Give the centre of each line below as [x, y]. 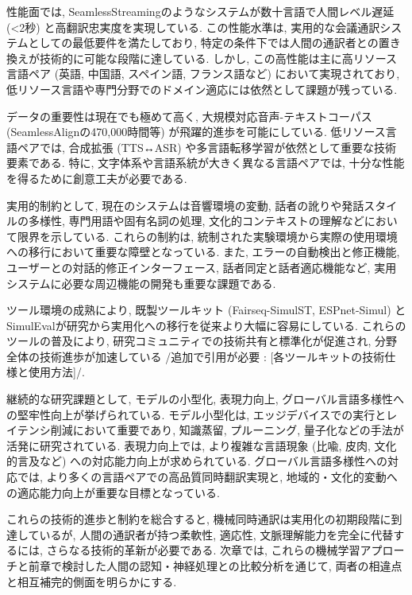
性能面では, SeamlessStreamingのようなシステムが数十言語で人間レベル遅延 [200, 11]
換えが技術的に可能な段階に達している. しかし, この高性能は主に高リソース [202, 58]
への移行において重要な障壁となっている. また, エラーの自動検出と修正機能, [203, 252]
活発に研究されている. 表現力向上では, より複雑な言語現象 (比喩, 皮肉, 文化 [202, 445]
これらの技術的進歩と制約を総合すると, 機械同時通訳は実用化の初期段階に [199, 519]
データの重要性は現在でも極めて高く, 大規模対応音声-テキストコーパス [189, 116]
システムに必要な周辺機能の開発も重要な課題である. [141, 283]
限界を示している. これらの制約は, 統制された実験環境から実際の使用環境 [207, 236]
